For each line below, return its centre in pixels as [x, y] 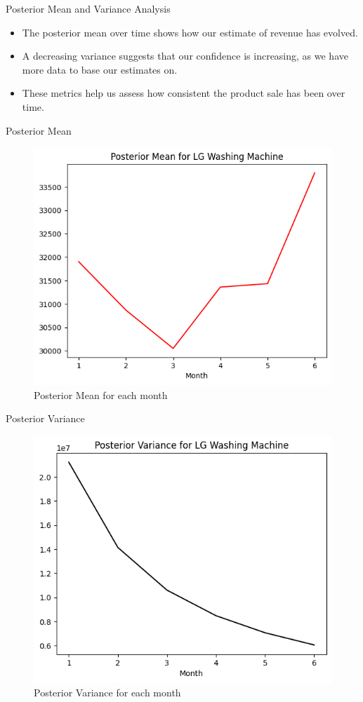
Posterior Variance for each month [107, 693]
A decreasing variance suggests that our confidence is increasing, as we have [185, 56]
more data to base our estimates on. [100, 69]
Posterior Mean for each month [101, 394]
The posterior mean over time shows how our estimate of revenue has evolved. [190, 32]
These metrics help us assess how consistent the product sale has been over [184, 93]
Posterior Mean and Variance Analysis [88, 8]
